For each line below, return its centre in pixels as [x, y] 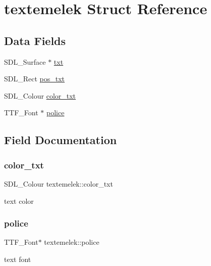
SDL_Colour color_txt [40, 95]
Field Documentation [61, 140]
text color [19, 201]
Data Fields [35, 40]
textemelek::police [72, 242]
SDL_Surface [25, 61]
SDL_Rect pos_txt [35, 79]
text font [18, 259]
